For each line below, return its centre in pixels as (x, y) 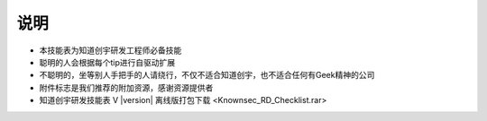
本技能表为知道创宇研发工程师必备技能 (110, 50)
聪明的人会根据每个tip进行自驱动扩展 (107, 62)
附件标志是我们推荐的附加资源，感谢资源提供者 (126, 87)
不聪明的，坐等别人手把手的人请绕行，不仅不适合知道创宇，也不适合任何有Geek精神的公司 (207, 75)
